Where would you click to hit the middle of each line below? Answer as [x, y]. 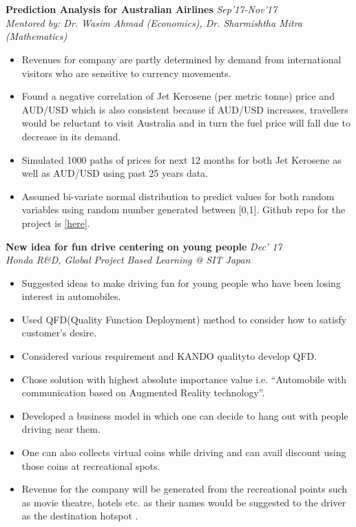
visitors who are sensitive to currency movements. [126, 73]
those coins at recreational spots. [91, 465]
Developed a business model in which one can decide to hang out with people [185, 415]
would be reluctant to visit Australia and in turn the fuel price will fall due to [186, 123]
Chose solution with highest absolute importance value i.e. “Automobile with [184, 379]
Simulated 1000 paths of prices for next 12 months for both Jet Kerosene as [181, 159]
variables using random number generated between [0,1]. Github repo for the [184, 209]
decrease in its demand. [71, 136]
